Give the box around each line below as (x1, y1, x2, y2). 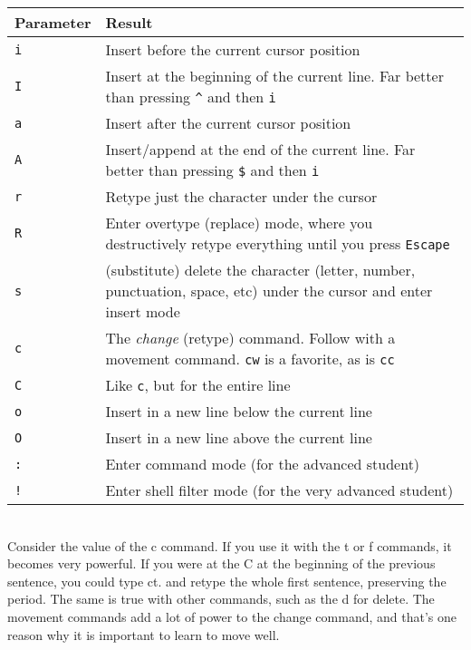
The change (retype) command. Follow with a (105, 327, 396, 348)
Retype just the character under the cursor (105, 186, 378, 207)
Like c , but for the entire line (105, 374, 291, 395)
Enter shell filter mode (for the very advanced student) (105, 480, 454, 500)
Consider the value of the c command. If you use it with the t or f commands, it (7, 536, 452, 555)
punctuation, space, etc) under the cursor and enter (105, 280, 433, 301)
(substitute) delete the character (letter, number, (105, 259, 416, 280)
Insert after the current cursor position (105, 112, 351, 133)
